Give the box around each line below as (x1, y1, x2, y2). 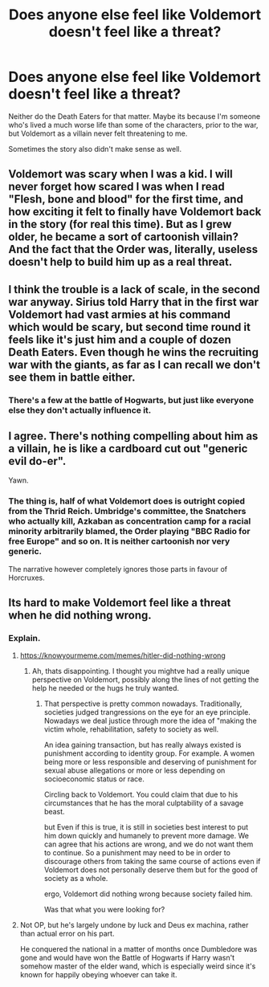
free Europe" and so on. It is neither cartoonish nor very (8, 536, 230, 547)
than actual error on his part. (19, 929, 115, 939)
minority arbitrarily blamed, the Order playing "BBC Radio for (8, 526, 251, 537)
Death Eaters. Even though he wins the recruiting (8, 345, 259, 359)
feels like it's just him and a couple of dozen (8, 332, 231, 346)
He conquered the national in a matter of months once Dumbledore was (19, 944, 258, 954)
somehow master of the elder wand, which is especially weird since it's (19, 961, 256, 971)
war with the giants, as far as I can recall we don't (8, 357, 261, 371)
